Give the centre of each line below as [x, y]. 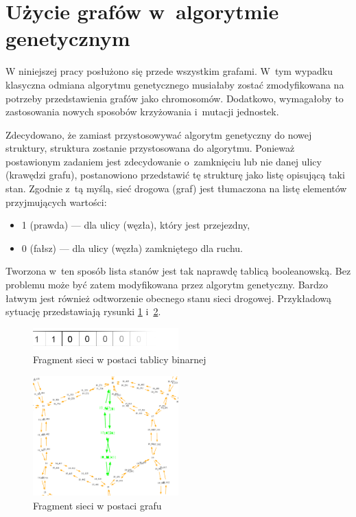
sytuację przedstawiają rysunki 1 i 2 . [83, 311]
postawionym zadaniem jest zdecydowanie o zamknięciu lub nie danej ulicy [164, 161]
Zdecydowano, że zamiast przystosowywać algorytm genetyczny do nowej [159, 134]
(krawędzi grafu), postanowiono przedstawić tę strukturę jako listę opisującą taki [175, 175]
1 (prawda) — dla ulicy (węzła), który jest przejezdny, [136, 225]
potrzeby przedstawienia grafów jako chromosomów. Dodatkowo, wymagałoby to [175, 98]
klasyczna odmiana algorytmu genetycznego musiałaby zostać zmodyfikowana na [175, 84]
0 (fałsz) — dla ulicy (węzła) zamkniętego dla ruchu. [132, 248]
